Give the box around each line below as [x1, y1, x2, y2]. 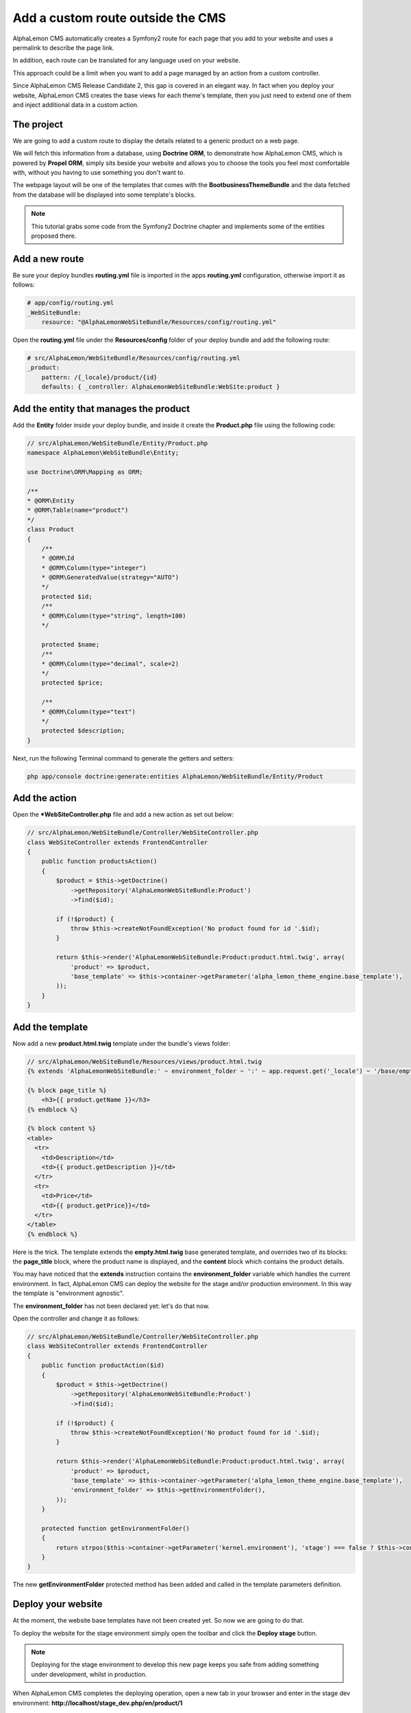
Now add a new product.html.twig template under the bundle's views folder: [12, 1039, 231, 1048]
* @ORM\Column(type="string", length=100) [41, 612, 186, 619]
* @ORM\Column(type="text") [41, 708, 136, 715]
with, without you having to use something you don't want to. [12, 168, 185, 176]
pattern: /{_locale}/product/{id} [41, 373, 158, 381]
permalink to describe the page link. [12, 43, 114, 51]
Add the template [12, 1021, 88, 1033]
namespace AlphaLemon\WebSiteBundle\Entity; [27, 449, 179, 456]
